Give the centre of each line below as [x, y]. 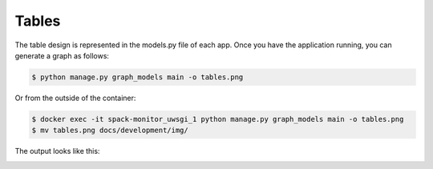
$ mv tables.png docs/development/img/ [110, 131]
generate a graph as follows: [62, 55]
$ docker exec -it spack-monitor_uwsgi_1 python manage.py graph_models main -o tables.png [218, 119]
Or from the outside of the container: [75, 98]
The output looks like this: [57, 151]
